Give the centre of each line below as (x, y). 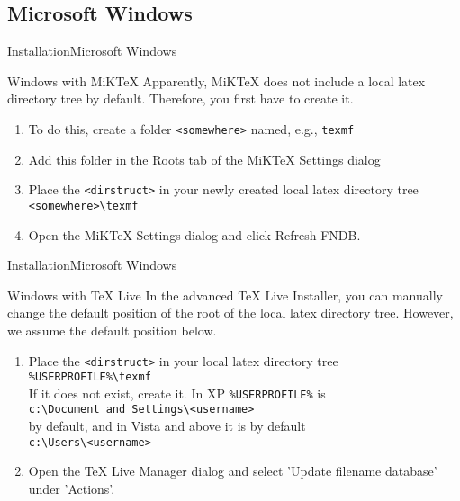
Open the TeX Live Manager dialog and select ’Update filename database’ (233, 471)
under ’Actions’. (72, 488)
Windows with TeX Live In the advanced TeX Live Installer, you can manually (225, 295)
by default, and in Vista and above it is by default (167, 426)
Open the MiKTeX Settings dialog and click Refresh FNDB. (194, 234)
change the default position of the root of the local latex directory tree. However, (230, 313)
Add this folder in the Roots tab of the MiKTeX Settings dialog (204, 159)
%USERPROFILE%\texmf (90, 377)
